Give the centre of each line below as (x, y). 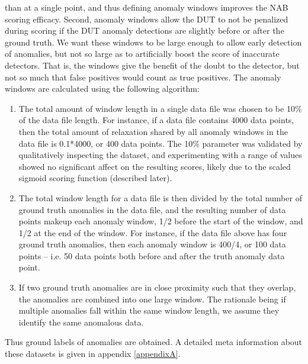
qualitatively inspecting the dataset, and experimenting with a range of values (160, 155)
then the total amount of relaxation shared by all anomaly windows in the (153, 131)
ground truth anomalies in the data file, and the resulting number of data (152, 209)
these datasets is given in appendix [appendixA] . (93, 354)
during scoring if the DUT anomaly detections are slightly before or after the (145, 30)
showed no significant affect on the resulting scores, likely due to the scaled (155, 166)
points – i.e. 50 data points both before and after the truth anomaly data (152, 255)
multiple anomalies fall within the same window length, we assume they (149, 310)
